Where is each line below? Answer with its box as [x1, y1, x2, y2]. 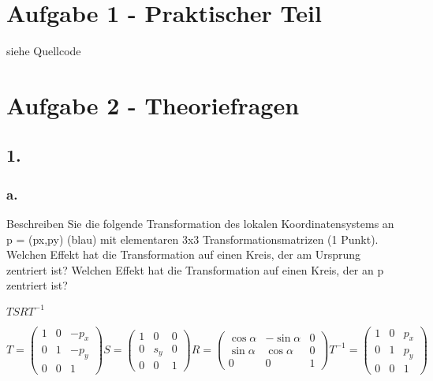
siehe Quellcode [6, 43, 81, 59]
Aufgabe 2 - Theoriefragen [6, 88, 300, 121]
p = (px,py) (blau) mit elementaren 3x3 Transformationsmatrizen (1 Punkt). [6, 230, 379, 247]
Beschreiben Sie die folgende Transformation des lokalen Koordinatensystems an [6, 215, 394, 232]
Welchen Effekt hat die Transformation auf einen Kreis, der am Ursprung [6, 246, 361, 263]
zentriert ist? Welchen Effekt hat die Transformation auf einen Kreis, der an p [6, 261, 384, 278]
